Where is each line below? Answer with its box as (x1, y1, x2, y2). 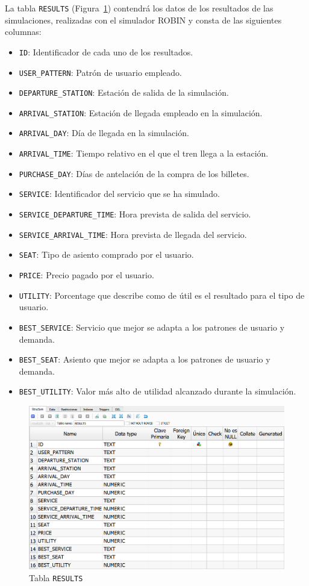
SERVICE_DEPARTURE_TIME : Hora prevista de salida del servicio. (19, 208, 251, 220)
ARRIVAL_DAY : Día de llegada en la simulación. (19, 126, 189, 139)
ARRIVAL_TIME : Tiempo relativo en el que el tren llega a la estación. (19, 147, 269, 160)
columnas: (5, 25, 42, 38)
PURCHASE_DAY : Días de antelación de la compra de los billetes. (19, 167, 249, 179)
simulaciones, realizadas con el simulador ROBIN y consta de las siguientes (5, 13, 282, 26)
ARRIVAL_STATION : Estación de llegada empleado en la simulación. (19, 106, 263, 119)
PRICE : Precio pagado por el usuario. (19, 269, 154, 281)
